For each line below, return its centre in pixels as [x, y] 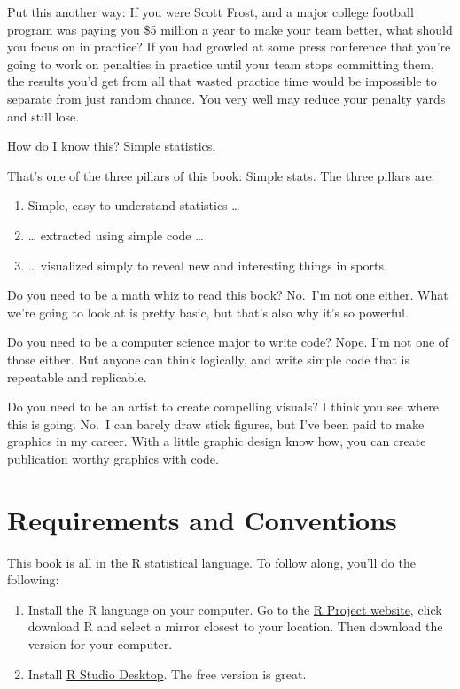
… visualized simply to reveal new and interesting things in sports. [207, 265]
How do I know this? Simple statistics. [112, 146]
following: [33, 579]
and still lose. [43, 116]
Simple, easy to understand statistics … [134, 205]
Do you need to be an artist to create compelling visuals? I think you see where [223, 407]
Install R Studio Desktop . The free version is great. [167, 673]
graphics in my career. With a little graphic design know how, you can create [217, 441]
